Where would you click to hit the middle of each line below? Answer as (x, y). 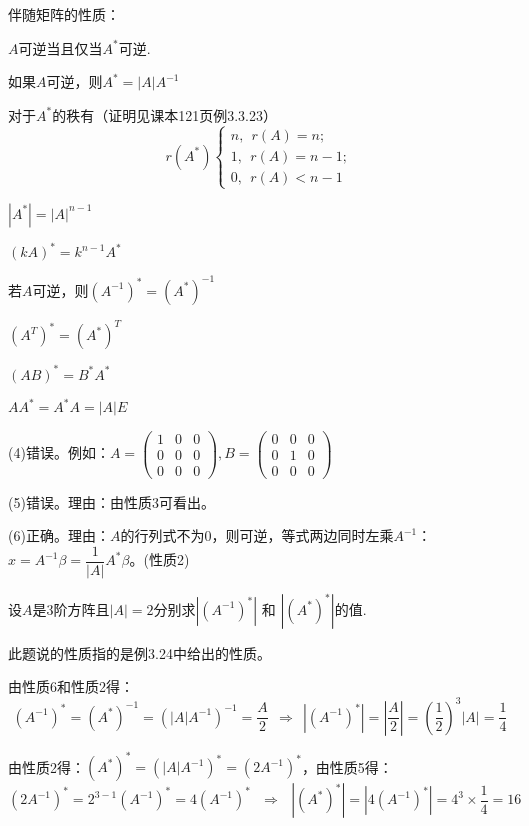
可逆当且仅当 (60, 47)
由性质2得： (46, 766)
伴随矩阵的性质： (64, 14)
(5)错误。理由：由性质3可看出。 (111, 501)
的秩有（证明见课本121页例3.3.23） (164, 114)
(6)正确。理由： (59, 535)
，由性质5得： (347, 766)
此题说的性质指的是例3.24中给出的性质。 (139, 652)
